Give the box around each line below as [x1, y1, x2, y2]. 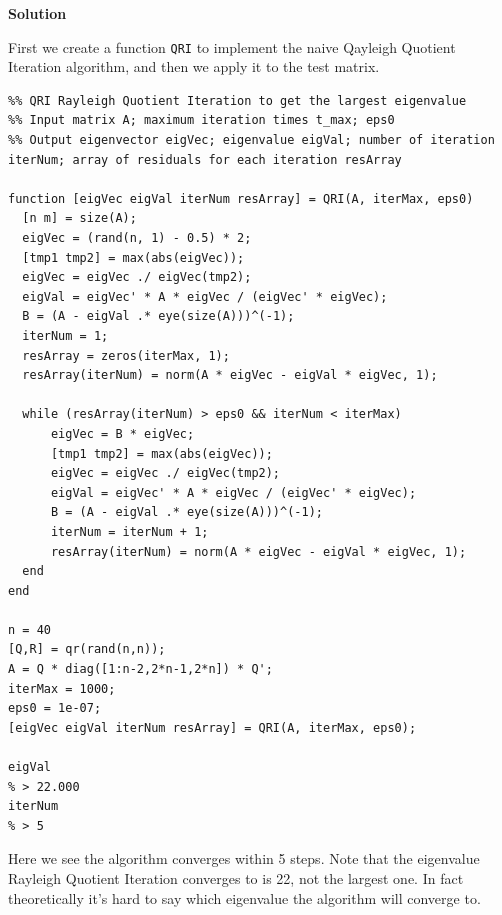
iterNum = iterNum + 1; [50, 524, 209, 539]
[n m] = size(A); [22, 211, 137, 226]
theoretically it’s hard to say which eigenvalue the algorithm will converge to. [8, 887, 481, 908]
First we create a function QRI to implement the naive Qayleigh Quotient [8, 36, 456, 57]
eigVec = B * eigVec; [50, 426, 195, 441]
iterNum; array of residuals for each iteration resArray [8, 152, 402, 167]
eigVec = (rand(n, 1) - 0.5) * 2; [22, 231, 252, 245]
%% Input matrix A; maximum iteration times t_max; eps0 [8, 113, 395, 128]
